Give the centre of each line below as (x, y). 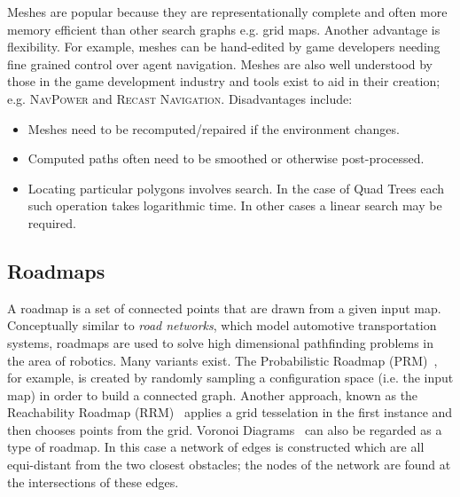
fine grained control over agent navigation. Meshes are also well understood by (220, 63)
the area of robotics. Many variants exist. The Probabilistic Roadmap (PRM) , (222, 360)
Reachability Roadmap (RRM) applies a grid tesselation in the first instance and (230, 412)
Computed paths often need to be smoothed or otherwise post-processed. (226, 158)
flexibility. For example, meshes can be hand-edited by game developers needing (224, 47)
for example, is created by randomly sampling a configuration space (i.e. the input (230, 378)
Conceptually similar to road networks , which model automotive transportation (222, 325)
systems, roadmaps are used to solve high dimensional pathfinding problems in (221, 342)
